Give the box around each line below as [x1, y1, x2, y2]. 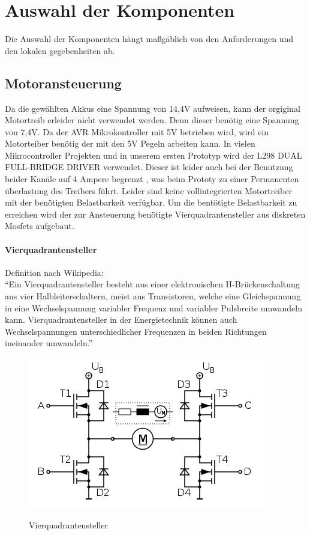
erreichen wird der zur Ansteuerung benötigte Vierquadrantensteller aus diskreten [5, 207, 306, 220]
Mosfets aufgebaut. [5, 219, 74, 232]
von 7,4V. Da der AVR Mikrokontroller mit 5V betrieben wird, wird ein [5, 125, 269, 138]
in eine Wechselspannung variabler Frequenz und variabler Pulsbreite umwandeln [5, 301, 302, 314]
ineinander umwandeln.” [5, 337, 93, 349]
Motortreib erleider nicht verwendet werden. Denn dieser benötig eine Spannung [5, 114, 299, 126]
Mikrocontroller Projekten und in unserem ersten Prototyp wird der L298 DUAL [5, 148, 302, 161]
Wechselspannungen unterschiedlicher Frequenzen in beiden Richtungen [5, 325, 267, 337]
